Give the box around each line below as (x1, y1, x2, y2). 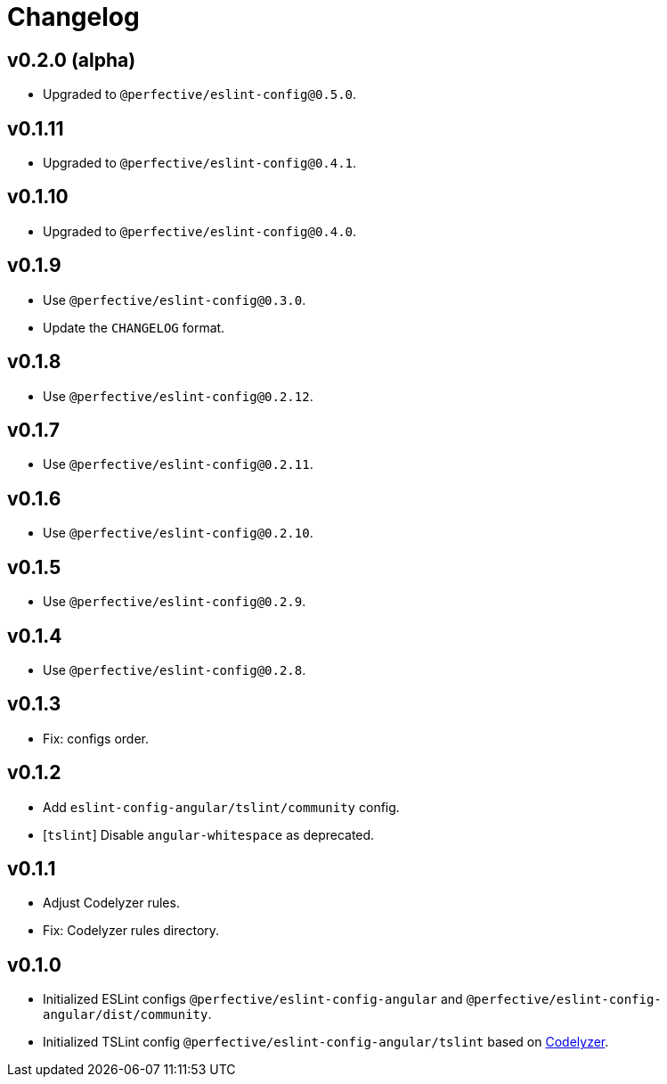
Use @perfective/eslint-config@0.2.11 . (43, 456, 313, 472)
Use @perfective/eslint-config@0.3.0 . (43, 292, 306, 308)
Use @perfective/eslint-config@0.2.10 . (43, 525, 313, 541)
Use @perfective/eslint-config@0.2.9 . (43, 594, 306, 610)
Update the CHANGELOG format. (43, 319, 225, 335)
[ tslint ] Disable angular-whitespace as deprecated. (43, 826, 375, 842)
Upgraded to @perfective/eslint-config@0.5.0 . (43, 86, 357, 103)
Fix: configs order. (43, 730, 150, 746)
